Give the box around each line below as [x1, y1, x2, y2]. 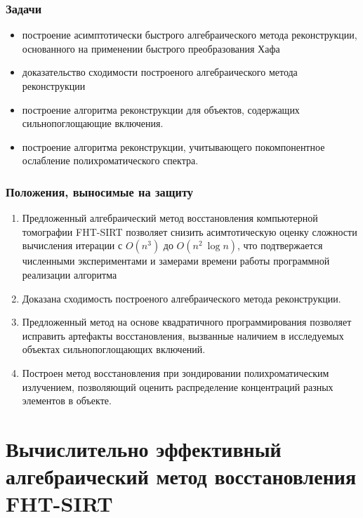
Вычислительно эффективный [6, 434, 282, 463]
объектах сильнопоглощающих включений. [22, 342, 206, 357]
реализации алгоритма [22, 267, 117, 281]
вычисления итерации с [22, 238, 123, 253]
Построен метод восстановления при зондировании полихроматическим [22, 365, 329, 380]
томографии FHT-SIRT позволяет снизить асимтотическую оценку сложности [22, 224, 357, 239]
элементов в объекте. [22, 393, 112, 408]
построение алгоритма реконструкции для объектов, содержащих [22, 102, 300, 117]
